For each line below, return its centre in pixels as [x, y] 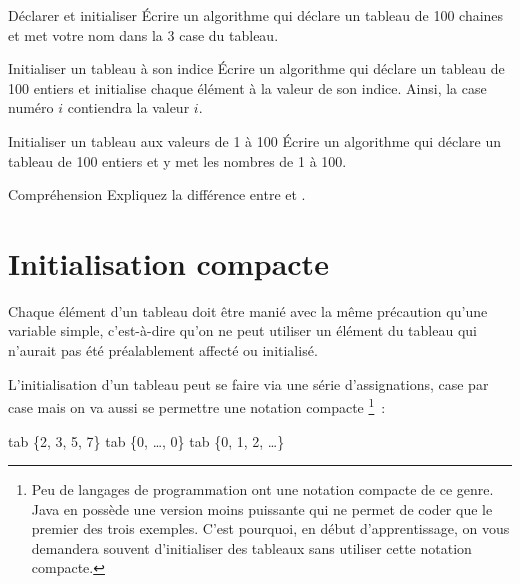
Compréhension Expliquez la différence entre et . [157, 194]
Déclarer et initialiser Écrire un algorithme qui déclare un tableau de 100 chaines [256, 15]
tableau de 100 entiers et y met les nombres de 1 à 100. [177, 160]
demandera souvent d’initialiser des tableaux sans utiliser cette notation [251, 547]
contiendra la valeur [128, 107]
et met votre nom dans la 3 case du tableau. [143, 34]
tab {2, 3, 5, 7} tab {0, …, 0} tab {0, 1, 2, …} [146, 440]
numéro [31, 107]
